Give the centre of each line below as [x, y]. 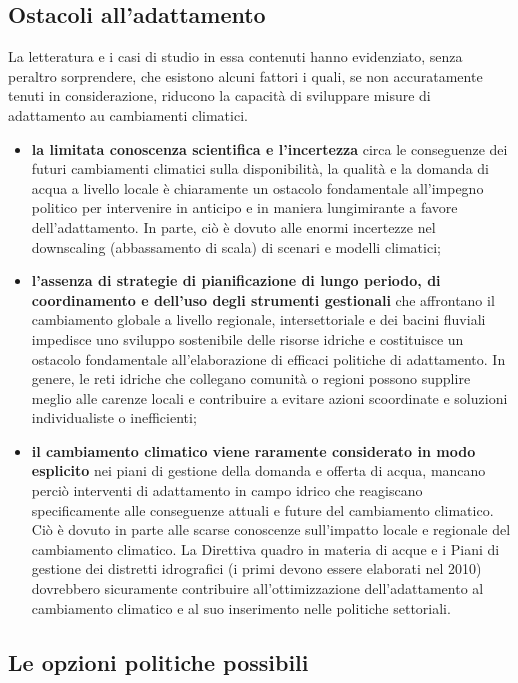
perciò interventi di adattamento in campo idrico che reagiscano [227, 490]
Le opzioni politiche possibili [158, 661]
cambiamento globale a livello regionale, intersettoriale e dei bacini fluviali [258, 319]
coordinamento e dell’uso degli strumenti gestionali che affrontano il [263, 299]
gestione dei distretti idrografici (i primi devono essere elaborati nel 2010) [256, 568]
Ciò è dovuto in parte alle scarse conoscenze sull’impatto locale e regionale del [271, 529]
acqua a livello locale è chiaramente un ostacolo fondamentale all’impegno [257, 187]
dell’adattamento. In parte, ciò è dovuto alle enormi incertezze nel [233, 226]
